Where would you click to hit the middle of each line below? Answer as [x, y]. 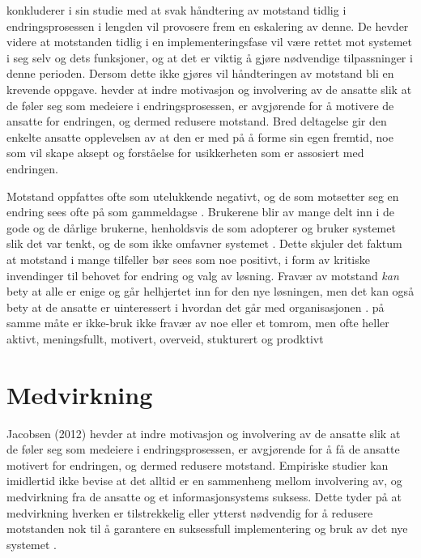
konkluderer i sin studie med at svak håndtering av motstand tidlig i [176, 10]
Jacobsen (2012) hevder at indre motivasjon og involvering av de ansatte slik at [204, 433]
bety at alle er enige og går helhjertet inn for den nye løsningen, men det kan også [210, 291]
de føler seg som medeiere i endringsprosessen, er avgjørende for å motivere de [200, 105]
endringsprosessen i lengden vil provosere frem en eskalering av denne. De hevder [208, 26]
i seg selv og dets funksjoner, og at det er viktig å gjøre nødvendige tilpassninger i [210, 57]
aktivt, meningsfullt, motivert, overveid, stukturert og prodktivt [165, 338]
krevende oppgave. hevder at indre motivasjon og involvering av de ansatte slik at [209, 89]
